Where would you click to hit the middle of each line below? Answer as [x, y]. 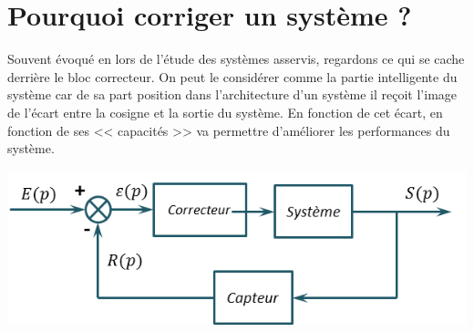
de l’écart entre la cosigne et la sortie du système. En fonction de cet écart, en [225, 112]
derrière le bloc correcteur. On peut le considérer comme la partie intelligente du [232, 76]
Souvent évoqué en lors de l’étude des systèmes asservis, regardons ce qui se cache [236, 59]
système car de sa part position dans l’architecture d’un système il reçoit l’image [232, 94]
